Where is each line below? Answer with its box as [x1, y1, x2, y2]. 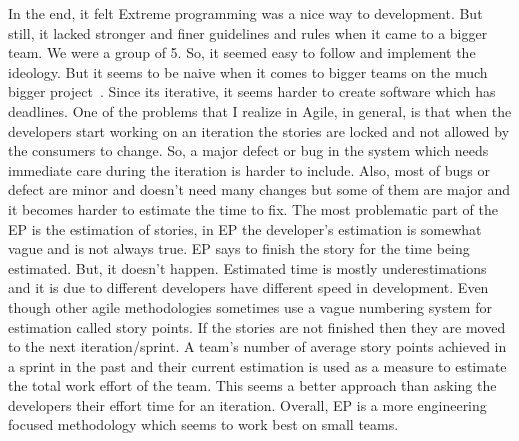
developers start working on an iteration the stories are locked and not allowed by [8, 120, 510, 141]
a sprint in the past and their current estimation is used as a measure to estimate [8, 355, 507, 376]
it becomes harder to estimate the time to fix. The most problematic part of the [8, 198, 498, 219]
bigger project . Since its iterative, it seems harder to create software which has [8, 81, 496, 102]
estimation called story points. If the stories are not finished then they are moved [8, 316, 506, 337]
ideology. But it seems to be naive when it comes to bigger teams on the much [8, 61, 488, 82]
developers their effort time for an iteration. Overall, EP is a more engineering [8, 394, 487, 415]
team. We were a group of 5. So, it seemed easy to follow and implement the [8, 42, 476, 63]
